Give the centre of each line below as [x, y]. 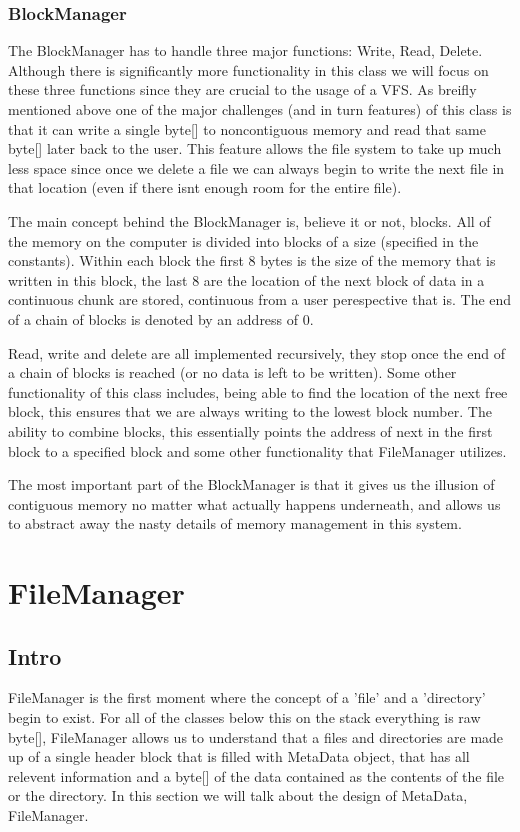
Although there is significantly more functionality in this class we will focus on [248, 69]
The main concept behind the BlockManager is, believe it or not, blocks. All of [249, 220]
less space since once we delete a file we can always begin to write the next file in [256, 167]
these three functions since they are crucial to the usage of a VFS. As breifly [242, 89]
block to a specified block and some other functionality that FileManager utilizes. [257, 450]
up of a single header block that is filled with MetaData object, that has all [239, 756]
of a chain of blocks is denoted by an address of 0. [161, 318]
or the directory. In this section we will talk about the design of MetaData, [238, 795]
